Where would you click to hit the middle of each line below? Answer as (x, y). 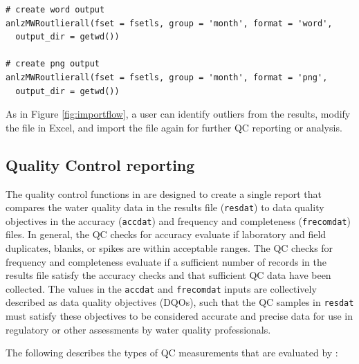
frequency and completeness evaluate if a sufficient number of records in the (166, 261)
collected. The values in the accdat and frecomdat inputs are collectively (161, 288)
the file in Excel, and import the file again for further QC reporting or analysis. (174, 127)
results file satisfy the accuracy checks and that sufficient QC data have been (168, 275)
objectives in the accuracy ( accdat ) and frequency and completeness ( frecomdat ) (178, 220)
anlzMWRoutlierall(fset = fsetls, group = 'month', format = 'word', (169, 23)
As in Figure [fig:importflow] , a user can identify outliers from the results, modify (178, 114)
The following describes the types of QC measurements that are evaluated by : (172, 353)
